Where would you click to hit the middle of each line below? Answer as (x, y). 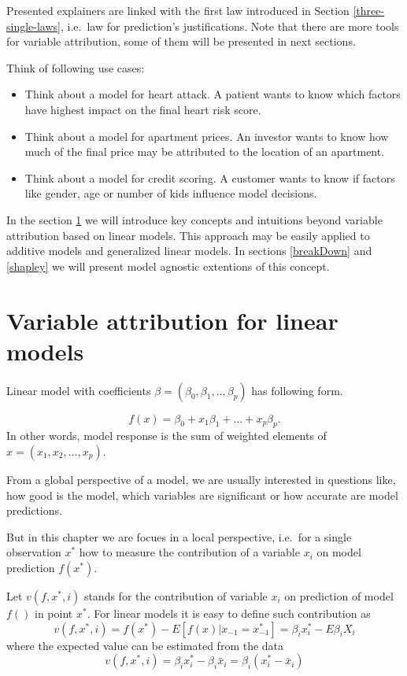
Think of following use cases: (76, 67)
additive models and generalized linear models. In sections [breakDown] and (189, 251)
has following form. (297, 390)
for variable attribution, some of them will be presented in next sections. (181, 41)
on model (339, 552)
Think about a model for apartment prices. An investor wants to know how (207, 136)
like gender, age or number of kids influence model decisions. (171, 193)
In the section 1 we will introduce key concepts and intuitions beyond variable (194, 219)
